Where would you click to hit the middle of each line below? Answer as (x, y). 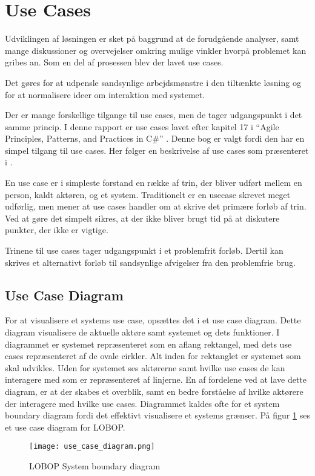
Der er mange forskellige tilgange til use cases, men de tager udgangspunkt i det (154, 115)
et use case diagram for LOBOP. (65, 427)
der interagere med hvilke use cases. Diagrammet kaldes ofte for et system (142, 403)
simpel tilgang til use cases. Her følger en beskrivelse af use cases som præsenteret (157, 150)
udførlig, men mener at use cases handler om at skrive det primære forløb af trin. (156, 206)
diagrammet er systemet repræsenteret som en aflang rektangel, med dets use (148, 344)
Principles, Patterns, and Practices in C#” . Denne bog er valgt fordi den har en (155, 138)
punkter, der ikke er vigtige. (57, 230)
